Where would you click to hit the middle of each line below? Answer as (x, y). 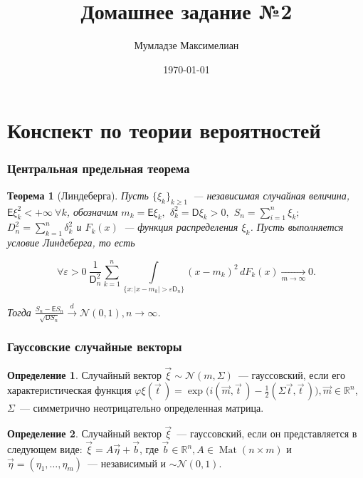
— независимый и (127, 463)
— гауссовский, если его (291, 374)
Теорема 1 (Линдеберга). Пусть (78, 195)
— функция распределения (181, 227)
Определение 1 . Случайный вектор (84, 374)
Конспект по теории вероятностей (164, 130)
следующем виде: (45, 449)
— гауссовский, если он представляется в (267, 433)
